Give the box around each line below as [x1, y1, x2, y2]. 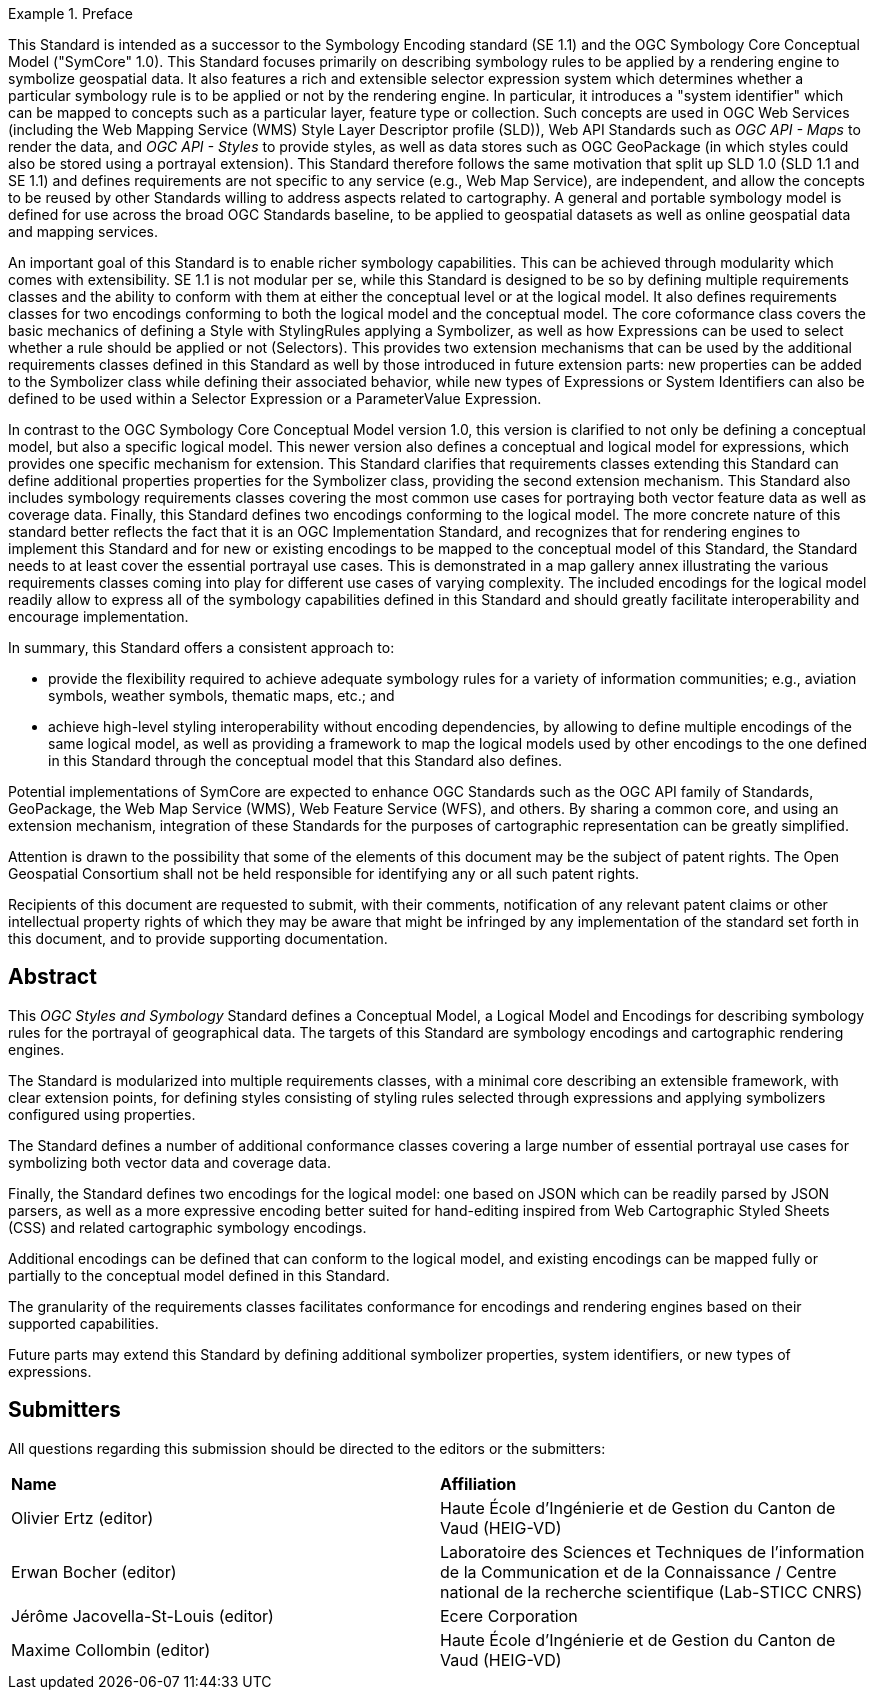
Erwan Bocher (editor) [11, 1561, 177, 1582]
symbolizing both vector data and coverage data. [8, 1153, 331, 1171]
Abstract [8, 964, 97, 990]
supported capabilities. [8, 1314, 159, 1332]
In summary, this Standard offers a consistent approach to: [8, 639, 395, 656]
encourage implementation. [8, 608, 189, 625]
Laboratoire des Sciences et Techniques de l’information [440, 1541, 865, 1562]
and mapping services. [8, 223, 158, 240]
